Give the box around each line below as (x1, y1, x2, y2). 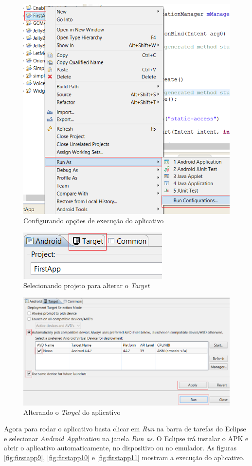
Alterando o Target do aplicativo (23, 407, 121, 417)
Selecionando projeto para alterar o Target (23, 280, 150, 291)
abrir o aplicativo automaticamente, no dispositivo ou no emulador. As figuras (4, 443, 237, 453)
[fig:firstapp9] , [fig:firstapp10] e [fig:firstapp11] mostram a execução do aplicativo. (4, 452, 245, 462)
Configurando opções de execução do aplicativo (23, 215, 164, 226)
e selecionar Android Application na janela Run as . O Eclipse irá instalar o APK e (4, 433, 249, 443)
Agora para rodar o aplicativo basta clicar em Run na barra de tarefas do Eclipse (4, 423, 246, 433)
